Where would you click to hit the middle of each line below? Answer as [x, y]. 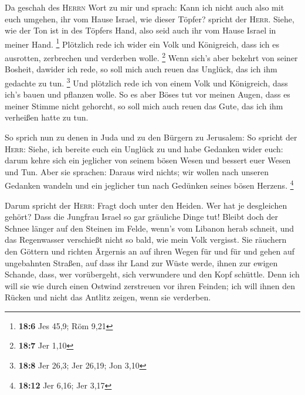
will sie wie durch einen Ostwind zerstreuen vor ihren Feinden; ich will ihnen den [150, 285]
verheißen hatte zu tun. [47, 117]
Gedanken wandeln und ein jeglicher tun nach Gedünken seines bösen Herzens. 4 [149, 184]
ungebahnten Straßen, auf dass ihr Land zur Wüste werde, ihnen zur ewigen [141, 262]
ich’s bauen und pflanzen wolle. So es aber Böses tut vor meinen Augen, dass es [148, 94]
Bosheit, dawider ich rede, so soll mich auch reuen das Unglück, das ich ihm [141, 69]
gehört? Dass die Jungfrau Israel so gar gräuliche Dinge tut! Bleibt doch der [142, 217]
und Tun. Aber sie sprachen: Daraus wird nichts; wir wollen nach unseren [137, 171]
